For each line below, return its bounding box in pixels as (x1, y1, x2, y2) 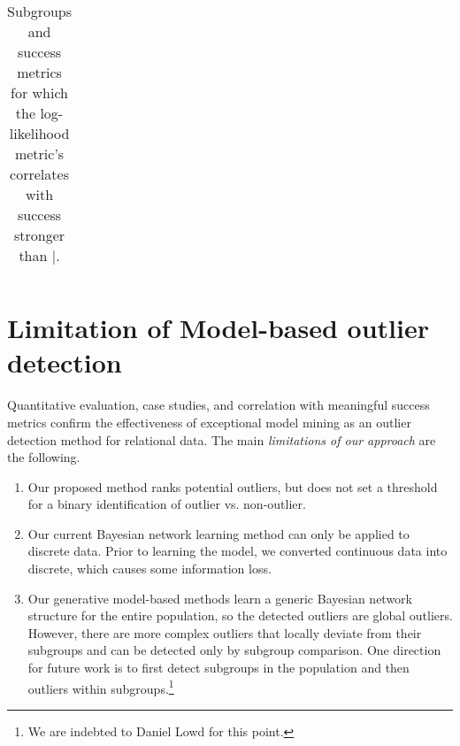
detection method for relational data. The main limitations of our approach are (7, 430, 436, 449)
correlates (10, 164, 69, 184)
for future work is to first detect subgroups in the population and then (27, 658, 410, 677)
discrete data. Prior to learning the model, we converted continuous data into (27, 542, 448, 560)
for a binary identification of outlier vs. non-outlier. (27, 495, 306, 513)
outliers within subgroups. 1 (27, 676, 174, 697)
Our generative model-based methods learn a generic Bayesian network (27, 588, 412, 607)
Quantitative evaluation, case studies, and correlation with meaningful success (7, 396, 430, 414)
